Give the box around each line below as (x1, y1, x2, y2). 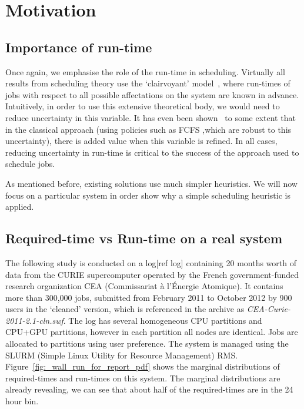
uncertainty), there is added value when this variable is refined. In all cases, (5, 135, 278, 147)
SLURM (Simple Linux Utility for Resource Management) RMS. (5, 348, 238, 361)
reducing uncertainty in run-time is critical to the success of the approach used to (5, 146, 299, 158)
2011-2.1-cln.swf (5, 314, 64, 326)
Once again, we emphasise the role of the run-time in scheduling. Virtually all (5, 65, 285, 78)
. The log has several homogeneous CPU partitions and (63, 314, 262, 326)
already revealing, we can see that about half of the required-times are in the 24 (5, 383, 293, 395)
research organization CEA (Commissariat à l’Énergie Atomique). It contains (5, 280, 283, 292)
